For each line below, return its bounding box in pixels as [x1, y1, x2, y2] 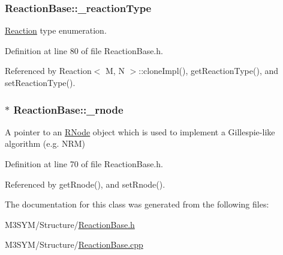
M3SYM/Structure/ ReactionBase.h [5, 218, 135, 230]
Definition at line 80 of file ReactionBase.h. [5, 44, 163, 57]
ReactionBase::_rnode [13, 102, 124, 117]
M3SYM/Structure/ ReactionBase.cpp [5, 238, 143, 251]
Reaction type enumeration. [5, 24, 107, 37]
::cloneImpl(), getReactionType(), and [139, 64, 278, 77]
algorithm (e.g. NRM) [5, 137, 86, 150]
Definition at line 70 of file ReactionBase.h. [5, 158, 163, 170]
